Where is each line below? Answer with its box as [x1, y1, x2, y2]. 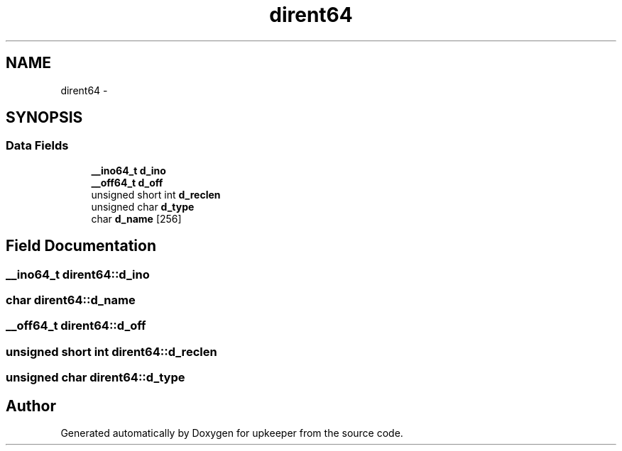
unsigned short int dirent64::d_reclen [6, 344, 217, 359]
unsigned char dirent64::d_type [6, 370, 185, 385]
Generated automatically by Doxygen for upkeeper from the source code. [60, 427, 403, 439]
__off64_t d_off [91, 176, 163, 189]
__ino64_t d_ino [91, 164, 166, 177]
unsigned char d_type [91, 200, 195, 213]
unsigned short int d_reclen [91, 188, 221, 201]
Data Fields [6, 138, 69, 153]
